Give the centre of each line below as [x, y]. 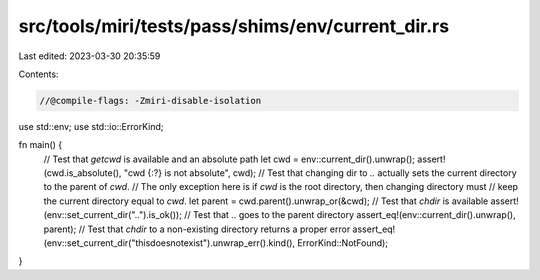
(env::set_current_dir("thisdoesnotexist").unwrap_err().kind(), [169, 243]
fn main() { [40, 145]
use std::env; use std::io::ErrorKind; [91, 126]
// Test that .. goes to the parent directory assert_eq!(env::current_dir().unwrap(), [349, 215]
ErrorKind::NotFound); [342, 243]
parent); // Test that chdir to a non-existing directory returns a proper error [197, 229]
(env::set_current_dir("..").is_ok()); [112, 215]
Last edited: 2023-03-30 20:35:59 [89, 56]
